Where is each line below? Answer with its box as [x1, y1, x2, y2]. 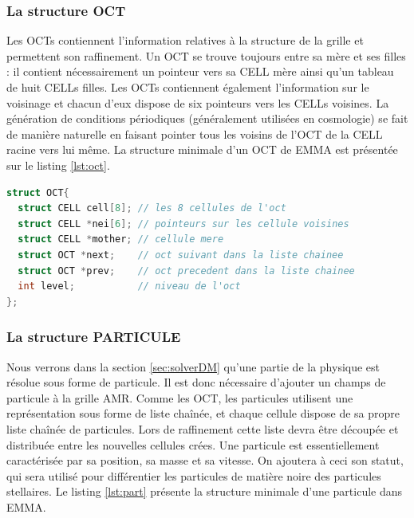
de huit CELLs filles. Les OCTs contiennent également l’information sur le [6, 79, 369, 95]
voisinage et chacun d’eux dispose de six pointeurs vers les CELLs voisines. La [6, 94, 389, 111]
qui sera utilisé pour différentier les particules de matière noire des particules [6, 467, 381, 484]
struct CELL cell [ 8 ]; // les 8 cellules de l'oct [18, 202, 286, 214]
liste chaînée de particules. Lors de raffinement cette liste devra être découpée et [6, 420, 399, 437]
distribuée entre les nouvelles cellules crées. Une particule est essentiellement [6, 436, 380, 453]
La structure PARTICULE [6, 327, 181, 347]
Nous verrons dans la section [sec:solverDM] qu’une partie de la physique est [6, 358, 380, 375]
